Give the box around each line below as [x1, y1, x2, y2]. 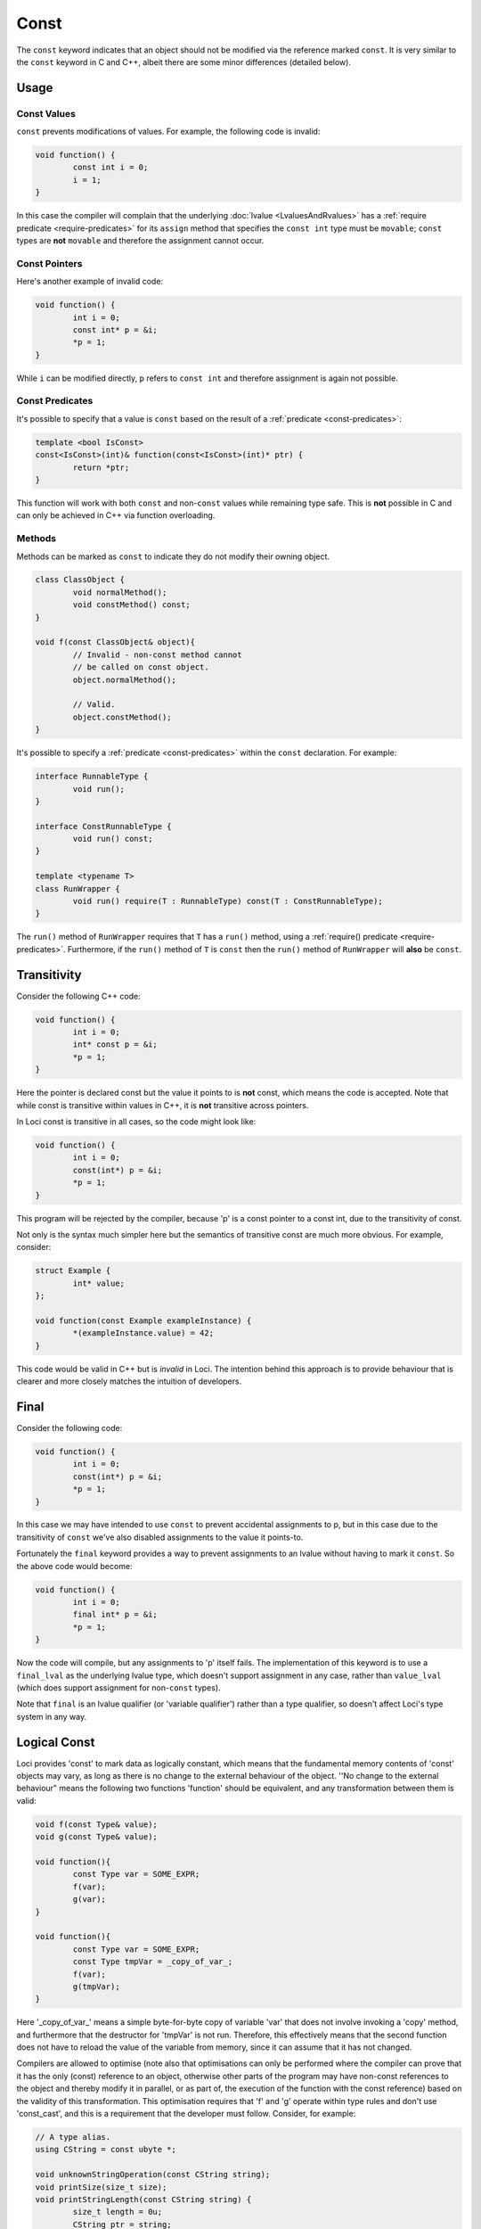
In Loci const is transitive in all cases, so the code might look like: [16, 1116, 257, 1127]
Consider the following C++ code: [16, 991, 142, 1001]
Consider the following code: [16, 1422, 123, 1433]
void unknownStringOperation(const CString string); [35, 2169, 271, 2180]
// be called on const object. [72, 662, 209, 672]
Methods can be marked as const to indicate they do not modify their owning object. [16, 551, 330, 562]
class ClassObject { [35, 575, 125, 585]
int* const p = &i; [72, 1040, 158, 1049]
